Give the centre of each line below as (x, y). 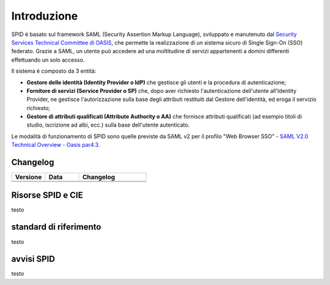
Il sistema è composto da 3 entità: (54, 71)
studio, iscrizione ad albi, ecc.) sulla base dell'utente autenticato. (108, 125)
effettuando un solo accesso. (48, 60)
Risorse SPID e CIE (47, 195)
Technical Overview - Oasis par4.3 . (56, 145)
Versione (28, 177)
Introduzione (45, 16)
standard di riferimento (56, 227)
